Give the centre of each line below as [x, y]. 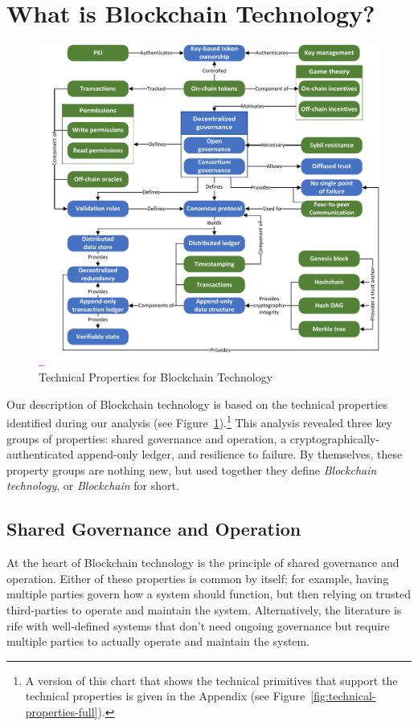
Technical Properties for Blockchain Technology [156, 377]
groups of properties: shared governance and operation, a [147, 438]
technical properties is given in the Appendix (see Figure [165, 696]
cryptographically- [335, 438]
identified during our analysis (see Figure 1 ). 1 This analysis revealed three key [199, 421]
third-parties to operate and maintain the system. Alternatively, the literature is [204, 609]
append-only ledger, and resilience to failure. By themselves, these [240, 454]
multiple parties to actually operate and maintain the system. [158, 641]
